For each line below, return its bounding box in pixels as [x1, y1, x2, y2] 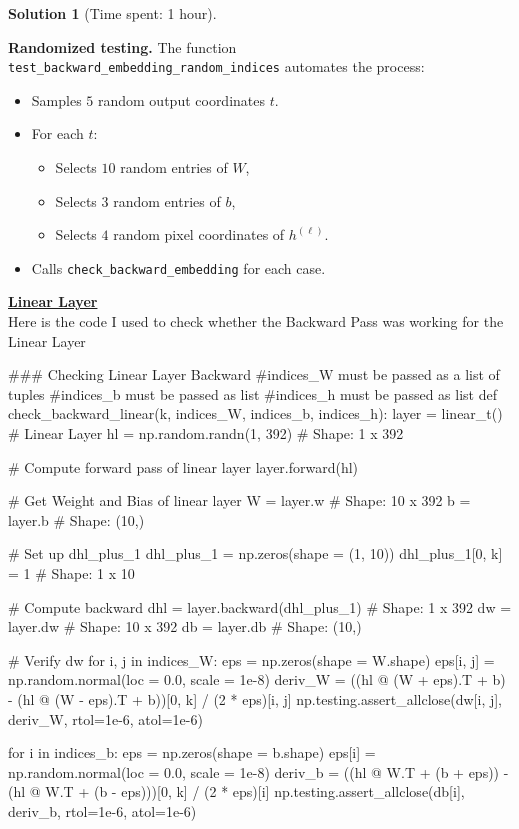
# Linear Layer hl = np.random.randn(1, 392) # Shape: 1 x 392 [8, 423, 404, 444]
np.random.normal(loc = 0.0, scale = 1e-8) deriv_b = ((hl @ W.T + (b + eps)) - [8, 761, 509, 782]
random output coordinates [97, 89, 266, 110]
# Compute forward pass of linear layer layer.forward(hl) [8, 456, 359, 477]
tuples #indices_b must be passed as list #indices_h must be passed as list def [8, 383, 497, 404]
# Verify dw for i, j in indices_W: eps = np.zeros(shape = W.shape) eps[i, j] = [8, 649, 495, 670]
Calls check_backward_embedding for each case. [31, 257, 326, 278]
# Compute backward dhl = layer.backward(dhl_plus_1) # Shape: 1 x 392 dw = [8, 596, 512, 617]
